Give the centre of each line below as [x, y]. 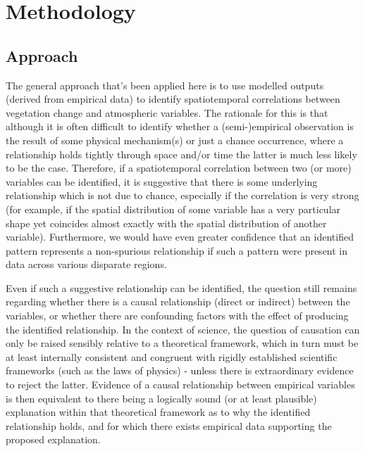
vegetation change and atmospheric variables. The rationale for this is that [167, 112]
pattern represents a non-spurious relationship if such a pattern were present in [177, 250]
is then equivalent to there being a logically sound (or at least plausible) [161, 398]
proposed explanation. [53, 439]
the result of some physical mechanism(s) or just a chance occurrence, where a [175, 140]
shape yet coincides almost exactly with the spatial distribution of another [166, 223]
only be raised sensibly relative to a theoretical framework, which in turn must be [182, 343]
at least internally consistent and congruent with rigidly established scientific [172, 356]
